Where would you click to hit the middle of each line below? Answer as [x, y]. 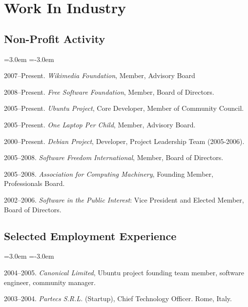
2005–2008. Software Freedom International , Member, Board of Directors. [114, 157]
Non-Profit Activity [55, 38]
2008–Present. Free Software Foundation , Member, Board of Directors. [109, 92]
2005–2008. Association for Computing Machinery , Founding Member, [109, 174]
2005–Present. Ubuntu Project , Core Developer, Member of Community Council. [124, 108]
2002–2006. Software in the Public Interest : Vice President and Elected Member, [124, 199]
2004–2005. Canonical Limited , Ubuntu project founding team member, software [124, 272]
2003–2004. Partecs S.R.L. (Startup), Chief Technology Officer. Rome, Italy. [118, 298]
